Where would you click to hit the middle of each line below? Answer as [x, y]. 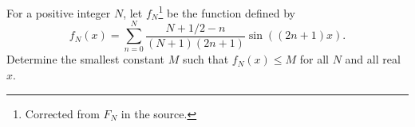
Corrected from [62, 113]
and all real [373, 59]
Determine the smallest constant [85, 59]
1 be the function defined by [227, 12]
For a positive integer [59, 12]
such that [206, 59]
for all [314, 59]
